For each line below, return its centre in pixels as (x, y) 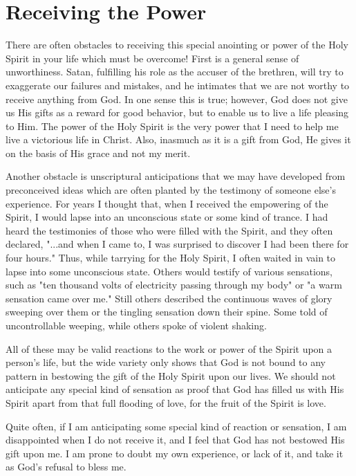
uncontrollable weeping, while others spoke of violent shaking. (136, 325)
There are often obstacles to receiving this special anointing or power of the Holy (177, 45)
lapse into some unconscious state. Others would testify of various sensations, (169, 271)
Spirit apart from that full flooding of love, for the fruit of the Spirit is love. (166, 402)
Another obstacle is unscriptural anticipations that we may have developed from (176, 176)
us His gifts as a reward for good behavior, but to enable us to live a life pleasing (177, 112)
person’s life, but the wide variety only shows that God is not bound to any (166, 362)
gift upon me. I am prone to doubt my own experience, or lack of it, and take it (175, 453)
